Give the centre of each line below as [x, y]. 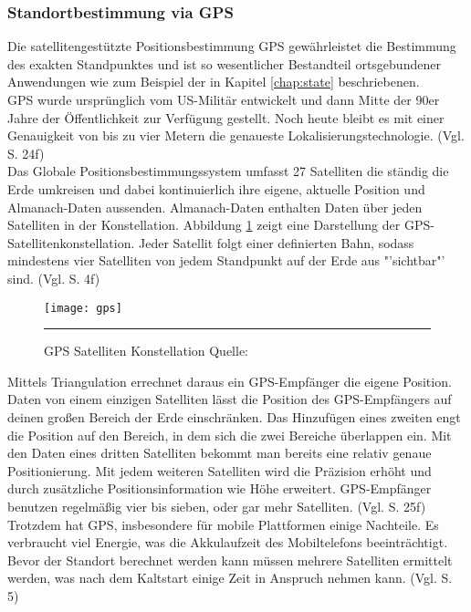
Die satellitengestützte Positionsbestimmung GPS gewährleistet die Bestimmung [232, 46]
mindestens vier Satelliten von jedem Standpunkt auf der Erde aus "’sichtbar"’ [226, 260]
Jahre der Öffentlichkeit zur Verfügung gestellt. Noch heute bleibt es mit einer [226, 117]
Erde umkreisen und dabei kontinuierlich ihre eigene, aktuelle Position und [216, 188]
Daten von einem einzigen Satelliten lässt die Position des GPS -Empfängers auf [230, 399]
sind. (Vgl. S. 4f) [54, 278]
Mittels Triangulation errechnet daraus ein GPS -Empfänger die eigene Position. [230, 381]
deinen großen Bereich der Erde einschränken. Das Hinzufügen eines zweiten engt [234, 416]
